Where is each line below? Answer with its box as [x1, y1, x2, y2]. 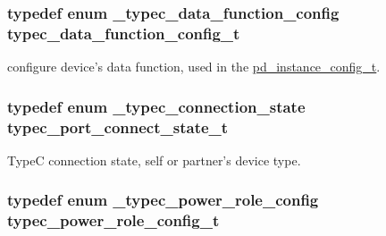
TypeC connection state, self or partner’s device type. [7, 150, 301, 169]
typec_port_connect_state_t [7, 115, 229, 138]
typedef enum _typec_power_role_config [7, 189, 319, 211]
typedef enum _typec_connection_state [7, 95, 306, 117]
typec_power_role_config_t [7, 209, 220, 232]
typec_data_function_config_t [7, 21, 240, 44]
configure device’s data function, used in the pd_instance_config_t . [7, 57, 381, 76]
